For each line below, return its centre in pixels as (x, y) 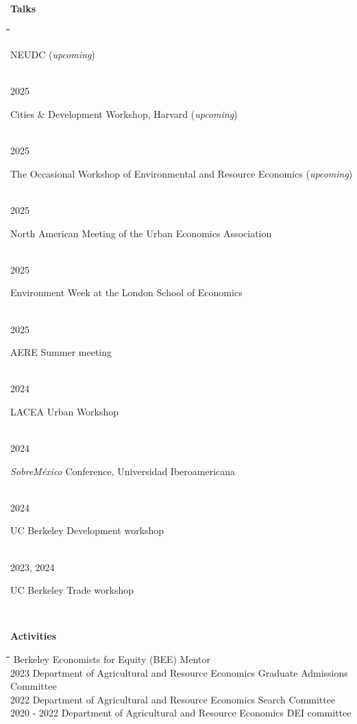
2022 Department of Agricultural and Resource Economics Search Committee (173, 699)
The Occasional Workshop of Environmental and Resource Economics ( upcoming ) (182, 173)
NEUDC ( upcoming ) (53, 55)
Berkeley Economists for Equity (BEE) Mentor (112, 659)
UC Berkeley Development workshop (87, 530)
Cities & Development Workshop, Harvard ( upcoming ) (124, 113)
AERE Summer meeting (61, 352)
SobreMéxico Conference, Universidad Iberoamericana (123, 471)
